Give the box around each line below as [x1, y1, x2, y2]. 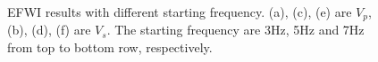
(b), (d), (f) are [7, 20, 91, 39]
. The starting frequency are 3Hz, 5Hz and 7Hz [106, 20, 365, 39]
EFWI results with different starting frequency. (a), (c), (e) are [7, 2, 352, 20]
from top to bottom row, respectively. [7, 37, 213, 56]
